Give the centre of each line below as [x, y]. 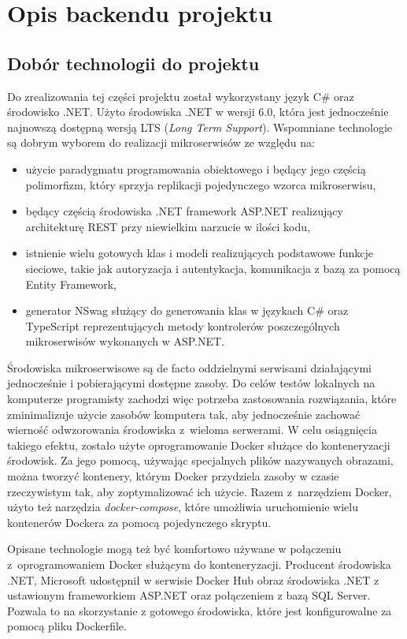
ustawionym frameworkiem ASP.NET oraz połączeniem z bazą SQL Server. [189, 595]
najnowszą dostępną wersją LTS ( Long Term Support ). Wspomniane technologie [200, 127]
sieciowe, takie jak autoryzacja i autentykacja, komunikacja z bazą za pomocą [213, 268]
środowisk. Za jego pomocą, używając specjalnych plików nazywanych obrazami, [200, 460]
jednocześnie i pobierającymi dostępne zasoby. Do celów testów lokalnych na [191, 383]
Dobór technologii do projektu [133, 63]
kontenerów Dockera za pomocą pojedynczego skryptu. [139, 522]
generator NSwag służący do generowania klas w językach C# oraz [187, 310]
